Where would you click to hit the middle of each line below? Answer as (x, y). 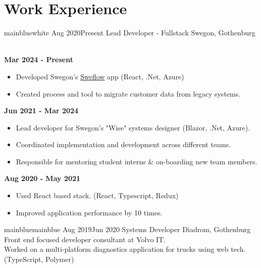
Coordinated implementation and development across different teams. (123, 144)
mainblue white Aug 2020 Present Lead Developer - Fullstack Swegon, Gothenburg (130, 33)
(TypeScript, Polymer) (39, 259)
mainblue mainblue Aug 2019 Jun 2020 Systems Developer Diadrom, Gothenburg (127, 229)
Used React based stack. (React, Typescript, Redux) (97, 195)
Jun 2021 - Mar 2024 (41, 110)
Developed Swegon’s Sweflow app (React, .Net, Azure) (100, 76)
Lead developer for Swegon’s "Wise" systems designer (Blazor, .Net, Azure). (133, 127)
